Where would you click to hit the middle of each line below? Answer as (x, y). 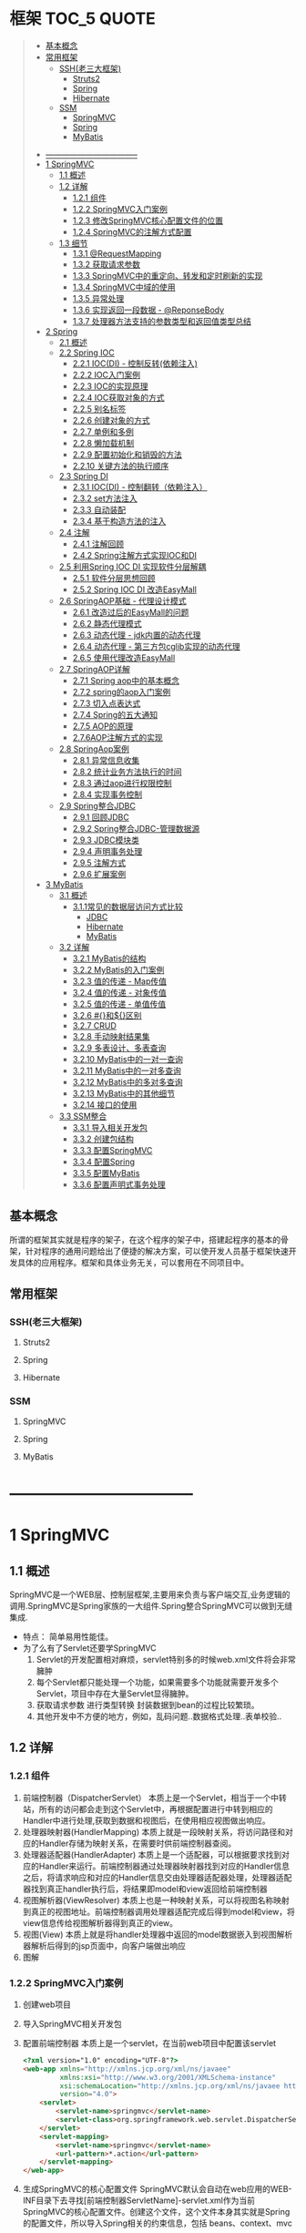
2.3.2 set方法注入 (105, 498)
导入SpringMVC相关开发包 (72, 2023)
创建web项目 (46, 2004)
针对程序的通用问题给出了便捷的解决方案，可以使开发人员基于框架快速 (157, 1251)
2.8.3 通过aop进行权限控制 (122, 783)
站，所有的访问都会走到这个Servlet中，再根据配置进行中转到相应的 (148, 1808)
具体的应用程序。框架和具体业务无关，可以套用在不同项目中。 (133, 1262)
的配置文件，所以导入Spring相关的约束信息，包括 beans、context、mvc (158, 2223)
